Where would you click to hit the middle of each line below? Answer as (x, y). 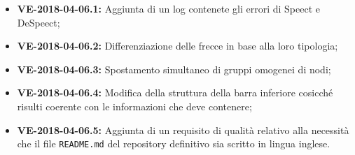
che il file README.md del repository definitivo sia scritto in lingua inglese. (174, 143)
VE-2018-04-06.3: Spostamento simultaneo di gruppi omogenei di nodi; (174, 69)
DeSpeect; (39, 22)
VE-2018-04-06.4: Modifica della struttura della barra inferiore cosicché (175, 93)
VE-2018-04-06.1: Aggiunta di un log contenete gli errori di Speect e (169, 8)
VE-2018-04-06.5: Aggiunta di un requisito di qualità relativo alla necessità (183, 130)
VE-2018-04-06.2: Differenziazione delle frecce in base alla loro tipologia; (177, 46)
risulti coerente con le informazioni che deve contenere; (134, 106)
